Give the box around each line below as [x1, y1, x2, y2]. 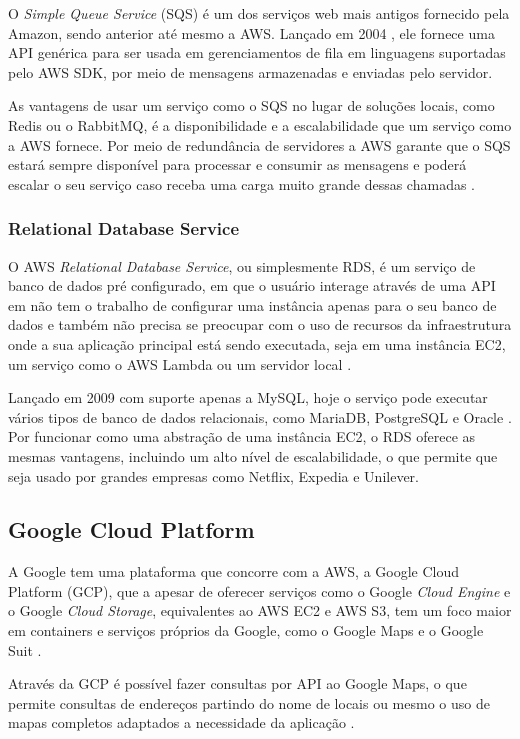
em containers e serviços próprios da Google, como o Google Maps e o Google [8, 620, 484, 641]
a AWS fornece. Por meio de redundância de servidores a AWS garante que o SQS [8, 134, 511, 155]
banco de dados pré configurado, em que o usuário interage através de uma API [8, 275, 496, 296]
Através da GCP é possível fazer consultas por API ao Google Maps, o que [8, 673, 467, 694]
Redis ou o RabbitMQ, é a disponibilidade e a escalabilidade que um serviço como [8, 114, 512, 135]
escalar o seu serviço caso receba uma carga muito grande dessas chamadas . [8, 173, 475, 194]
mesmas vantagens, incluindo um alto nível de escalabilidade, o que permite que [8, 445, 498, 466]
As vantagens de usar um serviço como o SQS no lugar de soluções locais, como [8, 95, 495, 116]
